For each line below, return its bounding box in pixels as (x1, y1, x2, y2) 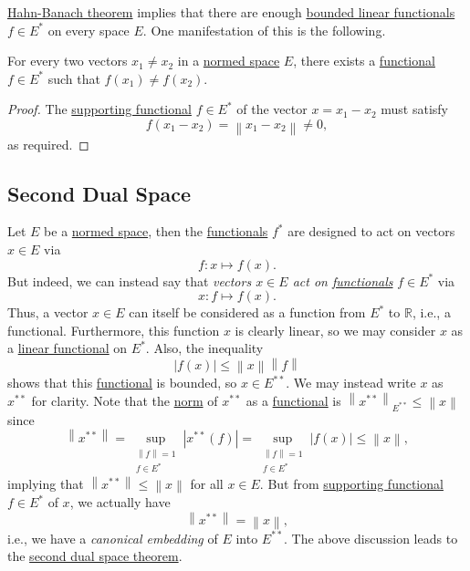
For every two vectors (7, 51, 128, 70)
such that (47, 68, 100, 88)
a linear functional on (7, 338, 128, 358)
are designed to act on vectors (287, 222, 455, 241)
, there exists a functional (293, 51, 435, 70)
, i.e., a (412, 303, 451, 322)
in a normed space (177, 51, 280, 70)
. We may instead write (286, 373, 416, 392)
